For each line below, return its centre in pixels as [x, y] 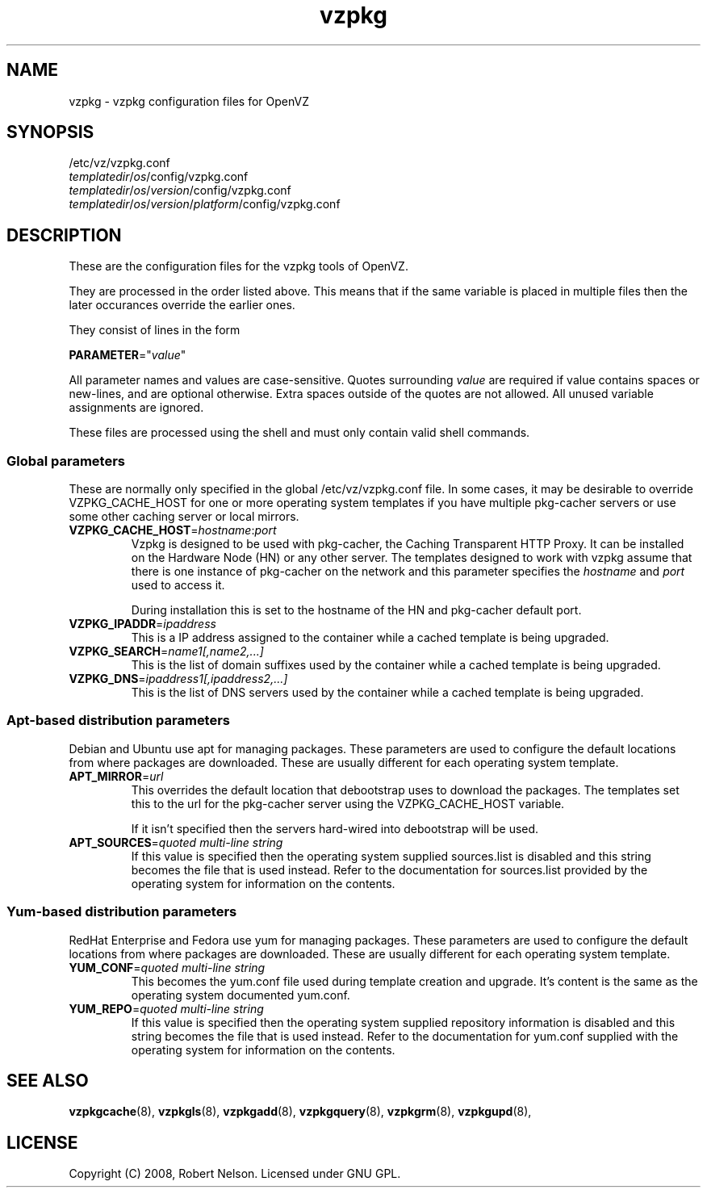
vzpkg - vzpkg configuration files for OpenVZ [189, 101]
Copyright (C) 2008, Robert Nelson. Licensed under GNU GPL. [235, 1174]
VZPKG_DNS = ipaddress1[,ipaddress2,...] [178, 679]
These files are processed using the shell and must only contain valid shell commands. [299, 433]
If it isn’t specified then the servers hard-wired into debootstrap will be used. [335, 828]
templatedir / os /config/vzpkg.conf [159, 177]
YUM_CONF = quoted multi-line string [167, 967]
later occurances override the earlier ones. [182, 305]
